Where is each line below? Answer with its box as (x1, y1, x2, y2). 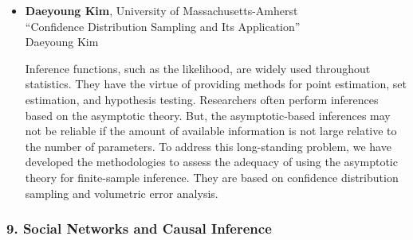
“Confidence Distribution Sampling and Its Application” (25, 17, 301, 34)
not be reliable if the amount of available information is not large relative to (25, 122, 397, 139)
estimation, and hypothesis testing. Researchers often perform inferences (25, 91, 379, 107)
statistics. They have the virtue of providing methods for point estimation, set (25, 75, 407, 92)
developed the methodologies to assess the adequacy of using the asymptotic (25, 153, 398, 170)
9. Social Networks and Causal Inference (6, 219, 272, 238)
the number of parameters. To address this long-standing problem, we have (25, 137, 391, 154)
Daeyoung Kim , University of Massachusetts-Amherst (25, 2, 298, 18)
